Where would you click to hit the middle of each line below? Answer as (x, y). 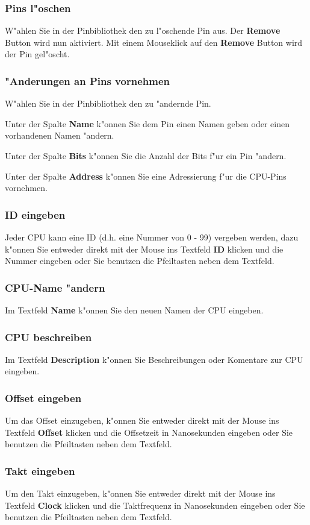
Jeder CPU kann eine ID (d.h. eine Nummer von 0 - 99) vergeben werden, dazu (152, 237)
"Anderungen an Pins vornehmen (87, 80)
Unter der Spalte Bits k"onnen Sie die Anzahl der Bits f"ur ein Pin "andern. (146, 156)
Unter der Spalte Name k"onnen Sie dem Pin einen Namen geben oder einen (147, 123)
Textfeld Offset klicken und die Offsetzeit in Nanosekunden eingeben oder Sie (149, 432)
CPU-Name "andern (55, 287)
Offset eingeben (43, 398)
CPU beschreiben (48, 337)
